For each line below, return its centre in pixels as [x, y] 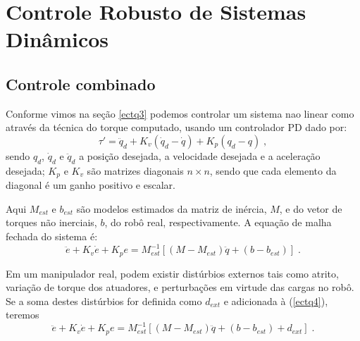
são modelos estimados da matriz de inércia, [172, 208]
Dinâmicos [57, 39]
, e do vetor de [311, 208]
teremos [23, 315]
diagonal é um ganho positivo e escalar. [91, 185]
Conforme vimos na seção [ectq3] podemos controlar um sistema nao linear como [180, 113]
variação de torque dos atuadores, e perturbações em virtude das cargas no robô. [180, 287]
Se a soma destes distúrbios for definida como [104, 300]
